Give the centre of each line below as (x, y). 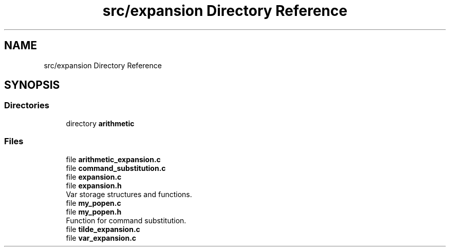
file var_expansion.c (101, 238)
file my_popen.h (94, 211)
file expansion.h (94, 185)
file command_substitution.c (116, 168)
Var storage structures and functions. (129, 194)
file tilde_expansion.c (103, 229)
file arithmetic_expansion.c (113, 159)
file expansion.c (94, 177)
